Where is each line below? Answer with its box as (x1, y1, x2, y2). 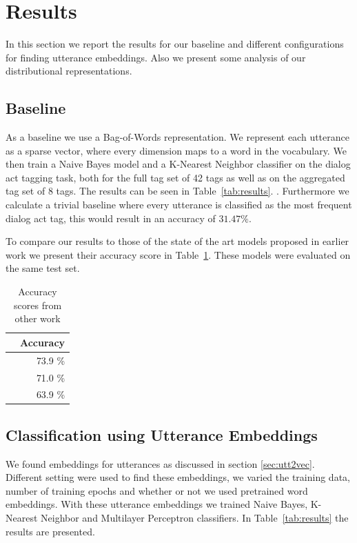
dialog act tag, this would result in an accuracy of (6, 210, 216, 225)
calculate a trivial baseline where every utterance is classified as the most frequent (6, 197, 352, 212)
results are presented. (6, 524, 95, 538)
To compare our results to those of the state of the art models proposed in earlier (6, 234, 349, 248)
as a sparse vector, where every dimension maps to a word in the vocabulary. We (6, 143, 347, 157)
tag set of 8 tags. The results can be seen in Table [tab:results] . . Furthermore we (6, 184, 349, 198)
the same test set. (6, 261, 80, 275)
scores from (14, 297, 62, 312)
